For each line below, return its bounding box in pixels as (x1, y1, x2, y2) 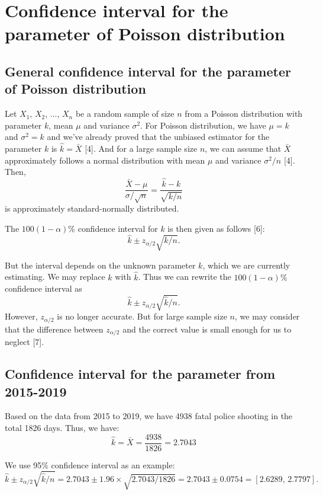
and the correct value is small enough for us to (122, 322, 292, 335)
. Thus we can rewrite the (138, 270, 231, 283)
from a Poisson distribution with (185, 107, 303, 120)
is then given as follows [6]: (167, 222, 265, 234)
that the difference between (5, 322, 104, 335)
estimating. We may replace (5, 270, 105, 283)
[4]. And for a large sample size (85, 142, 198, 155)
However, (5, 310, 38, 322)
